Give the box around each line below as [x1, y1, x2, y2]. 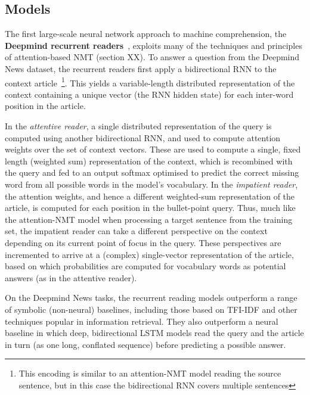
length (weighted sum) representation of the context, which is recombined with [5, 154, 293, 167]
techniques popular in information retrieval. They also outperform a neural [5, 315, 278, 327]
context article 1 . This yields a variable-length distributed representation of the [5, 74, 295, 89]
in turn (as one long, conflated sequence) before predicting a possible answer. [5, 338, 286, 350]
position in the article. [5, 99, 86, 112]
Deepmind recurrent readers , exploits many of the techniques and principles [5, 39, 302, 51]
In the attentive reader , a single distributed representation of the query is [5, 120, 272, 132]
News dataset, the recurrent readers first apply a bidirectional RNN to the [5, 62, 277, 74]
